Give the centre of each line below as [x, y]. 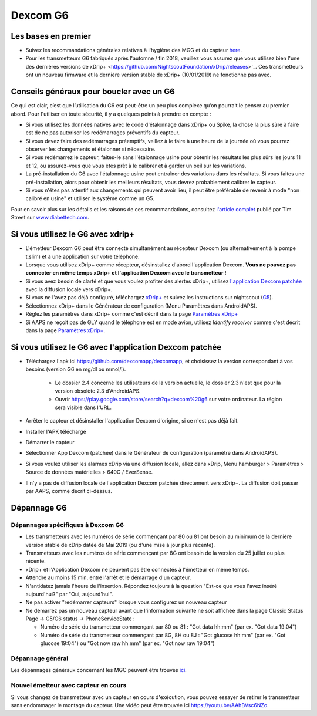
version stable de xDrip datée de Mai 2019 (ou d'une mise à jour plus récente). [120, 545]
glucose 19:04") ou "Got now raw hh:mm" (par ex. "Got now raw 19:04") [127, 643]
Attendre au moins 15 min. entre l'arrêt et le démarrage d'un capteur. [108, 577]
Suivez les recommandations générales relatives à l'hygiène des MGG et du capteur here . [134, 50]
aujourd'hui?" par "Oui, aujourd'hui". [69, 594]
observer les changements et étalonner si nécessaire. [90, 149]
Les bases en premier [51, 36]
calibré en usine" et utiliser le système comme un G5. [90, 198]
